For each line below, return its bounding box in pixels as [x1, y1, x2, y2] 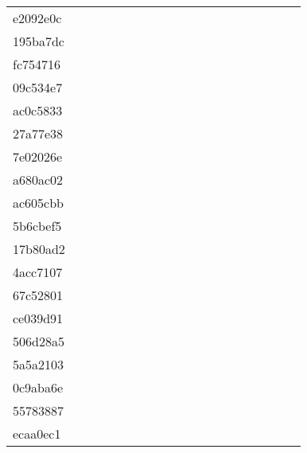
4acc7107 [13, 263, 63, 281]
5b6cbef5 [13, 217, 62, 235]
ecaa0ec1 [13, 424, 61, 443]
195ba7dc [13, 32, 64, 50]
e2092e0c [13, 9, 62, 27]
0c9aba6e [13, 378, 64, 396]
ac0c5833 [13, 101, 63, 119]
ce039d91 [13, 309, 64, 327]
